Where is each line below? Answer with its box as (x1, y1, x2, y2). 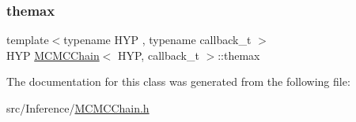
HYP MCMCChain (6, 46, 100, 63)
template (6, 31, 49, 48)
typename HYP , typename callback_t (63, 31, 252, 48)
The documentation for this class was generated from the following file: (6, 73, 350, 90)
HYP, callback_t (117, 46, 199, 63)
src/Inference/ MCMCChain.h (6, 100, 150, 116)
